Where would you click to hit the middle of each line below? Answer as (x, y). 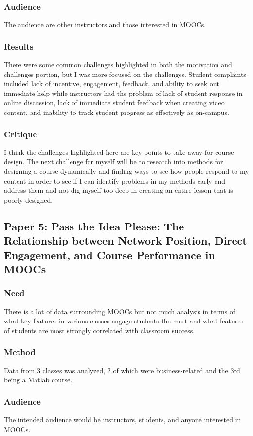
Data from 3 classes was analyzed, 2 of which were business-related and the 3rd (122, 370)
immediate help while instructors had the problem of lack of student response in (123, 93)
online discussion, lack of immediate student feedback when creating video (114, 103)
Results (19, 46)
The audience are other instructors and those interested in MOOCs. (105, 25)
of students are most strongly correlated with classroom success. (99, 330)
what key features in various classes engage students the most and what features (124, 321)
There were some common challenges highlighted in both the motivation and (118, 65)
